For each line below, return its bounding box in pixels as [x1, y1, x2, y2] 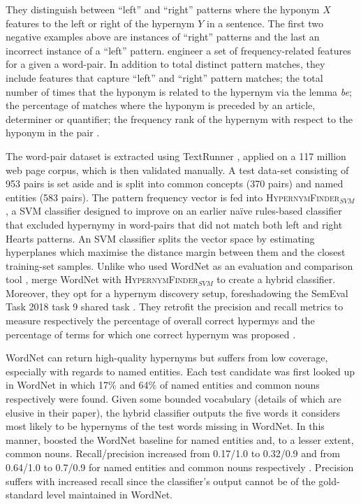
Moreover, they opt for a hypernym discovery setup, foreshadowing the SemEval [6, 285, 348, 300]
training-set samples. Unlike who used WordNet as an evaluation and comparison [6, 258, 353, 273]
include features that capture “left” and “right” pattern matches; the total [6, 70, 323, 85]
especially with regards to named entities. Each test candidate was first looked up [6, 363, 355, 378]
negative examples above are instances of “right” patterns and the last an [6, 29, 320, 44]
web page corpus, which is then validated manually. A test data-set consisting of [6, 162, 349, 177]
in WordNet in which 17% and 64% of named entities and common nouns [6, 377, 320, 392]
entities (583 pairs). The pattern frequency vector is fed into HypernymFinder [6, 189, 340, 204]
